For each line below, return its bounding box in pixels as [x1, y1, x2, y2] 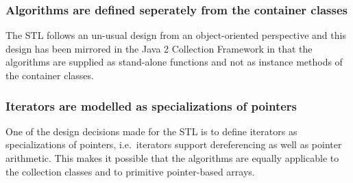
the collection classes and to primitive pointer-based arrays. [5, 164, 255, 178]
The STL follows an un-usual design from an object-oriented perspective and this [5, 28, 346, 42]
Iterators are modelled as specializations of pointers [5, 97, 297, 114]
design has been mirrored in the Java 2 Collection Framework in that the [5, 41, 313, 55]
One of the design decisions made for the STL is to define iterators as [5, 124, 297, 138]
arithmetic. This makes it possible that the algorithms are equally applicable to [5, 151, 339, 165]
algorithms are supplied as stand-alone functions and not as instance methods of [5, 55, 343, 69]
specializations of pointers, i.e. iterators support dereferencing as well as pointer [5, 137, 342, 152]
